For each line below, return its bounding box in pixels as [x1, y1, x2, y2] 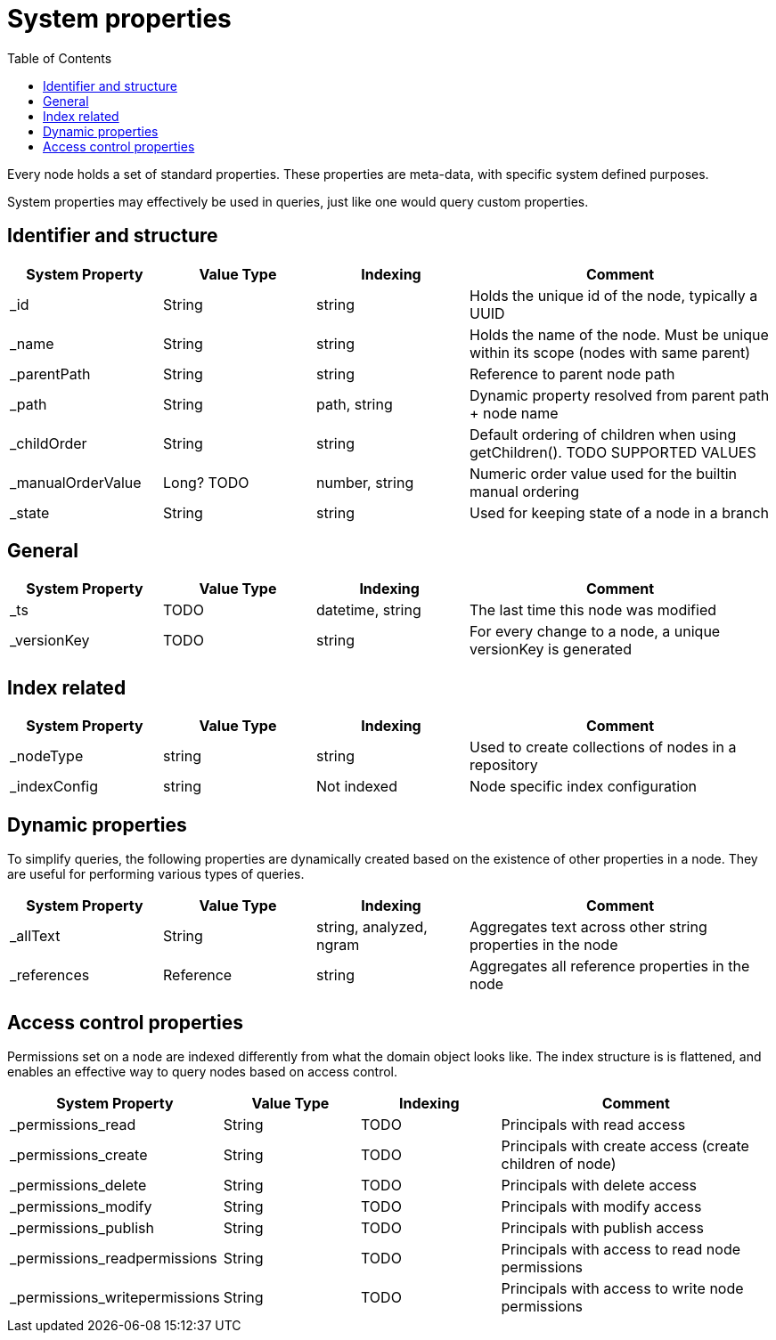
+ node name [470, 403, 559, 422]
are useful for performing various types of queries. [7, 866, 305, 882]
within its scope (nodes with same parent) [470, 343, 751, 361]
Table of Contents [7, 50, 112, 66]
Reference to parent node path [470, 364, 675, 383]
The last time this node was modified [470, 601, 717, 620]
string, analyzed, [316, 918, 428, 937]
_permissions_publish [10, 1218, 154, 1237]
